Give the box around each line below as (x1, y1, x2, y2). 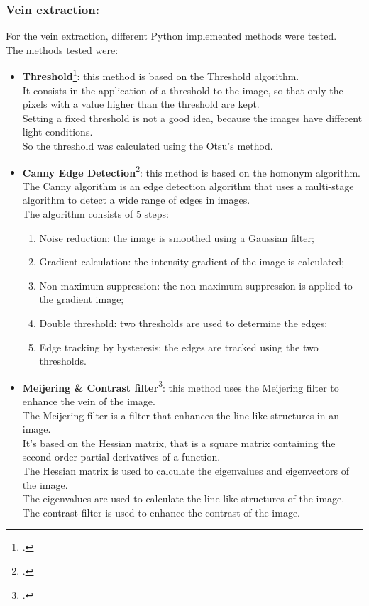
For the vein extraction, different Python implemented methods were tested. (6, 28, 337, 43)
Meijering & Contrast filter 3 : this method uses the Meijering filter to (22, 378, 339, 395)
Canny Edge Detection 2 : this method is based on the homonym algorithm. (22, 162, 360, 180)
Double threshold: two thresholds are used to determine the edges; (39, 316, 328, 331)
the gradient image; (39, 292, 124, 307)
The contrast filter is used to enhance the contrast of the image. (22, 505, 301, 519)
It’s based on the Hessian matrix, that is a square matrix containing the (22, 435, 336, 450)
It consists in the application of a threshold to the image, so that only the (22, 82, 343, 97)
